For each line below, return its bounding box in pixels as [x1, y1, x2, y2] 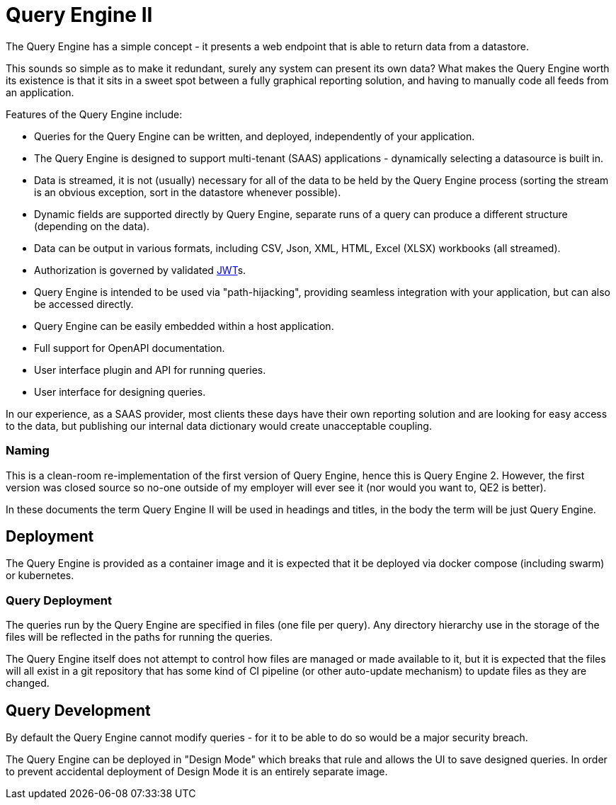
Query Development [6, 701, 151, 719]
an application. [6, 86, 74, 98]
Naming [6, 443, 50, 458]
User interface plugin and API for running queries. [34, 363, 266, 376]
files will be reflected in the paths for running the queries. [6, 631, 273, 644]
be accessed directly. [34, 297, 134, 310]
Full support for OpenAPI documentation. [34, 341, 225, 354]
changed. [6, 677, 50, 690]
